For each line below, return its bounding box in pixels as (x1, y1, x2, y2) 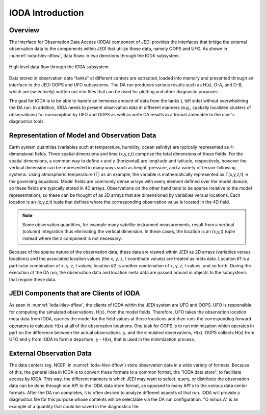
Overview (9, 26, 40, 34)
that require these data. (9, 276, 56, 282)
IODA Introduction (9, 7, 84, 18)
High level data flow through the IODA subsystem (9, 64, 109, 70)
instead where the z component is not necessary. (22, 235, 122, 241)
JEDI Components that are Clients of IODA (9, 289, 140, 298)
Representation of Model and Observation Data (9, 131, 157, 139)
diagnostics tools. (9, 118, 45, 124)
